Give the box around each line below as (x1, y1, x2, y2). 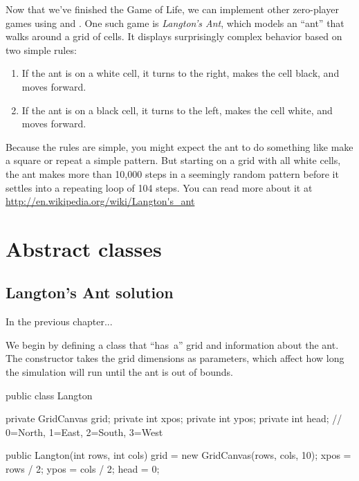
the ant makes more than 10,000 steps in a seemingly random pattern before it (6, 166, 339, 181)
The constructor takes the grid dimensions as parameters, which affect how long (6, 351, 344, 365)
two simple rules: (6, 42, 77, 57)
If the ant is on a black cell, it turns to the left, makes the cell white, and (21, 102, 333, 117)
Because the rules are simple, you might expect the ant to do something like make (6, 139, 353, 154)
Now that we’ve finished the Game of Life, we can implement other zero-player (6, 2, 339, 16)
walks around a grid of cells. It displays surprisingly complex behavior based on (6, 29, 342, 44)
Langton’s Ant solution (6, 282, 174, 303)
